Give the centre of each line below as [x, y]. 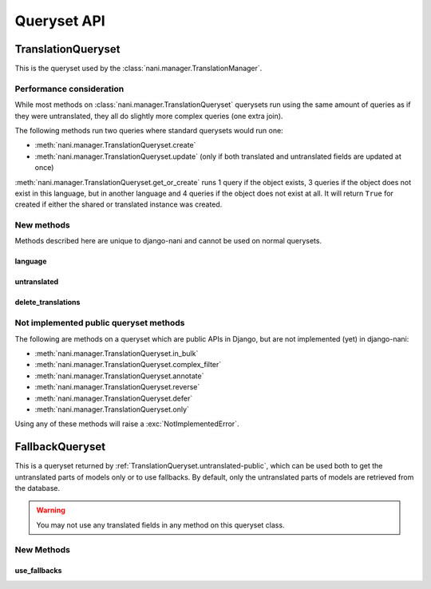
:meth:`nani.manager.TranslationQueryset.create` [115, 145]
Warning [51, 510]
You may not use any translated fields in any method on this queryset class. [160, 525]
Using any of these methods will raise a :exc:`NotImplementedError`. [127, 424]
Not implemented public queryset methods [100, 323]
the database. [38, 488]
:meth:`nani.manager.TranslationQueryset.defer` [114, 398]
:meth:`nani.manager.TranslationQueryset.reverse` [117, 387]
